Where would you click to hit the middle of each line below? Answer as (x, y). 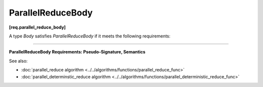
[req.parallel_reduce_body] (37, 27)
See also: (18, 61)
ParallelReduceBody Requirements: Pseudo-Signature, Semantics (77, 52)
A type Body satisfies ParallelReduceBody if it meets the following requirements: (90, 36)
